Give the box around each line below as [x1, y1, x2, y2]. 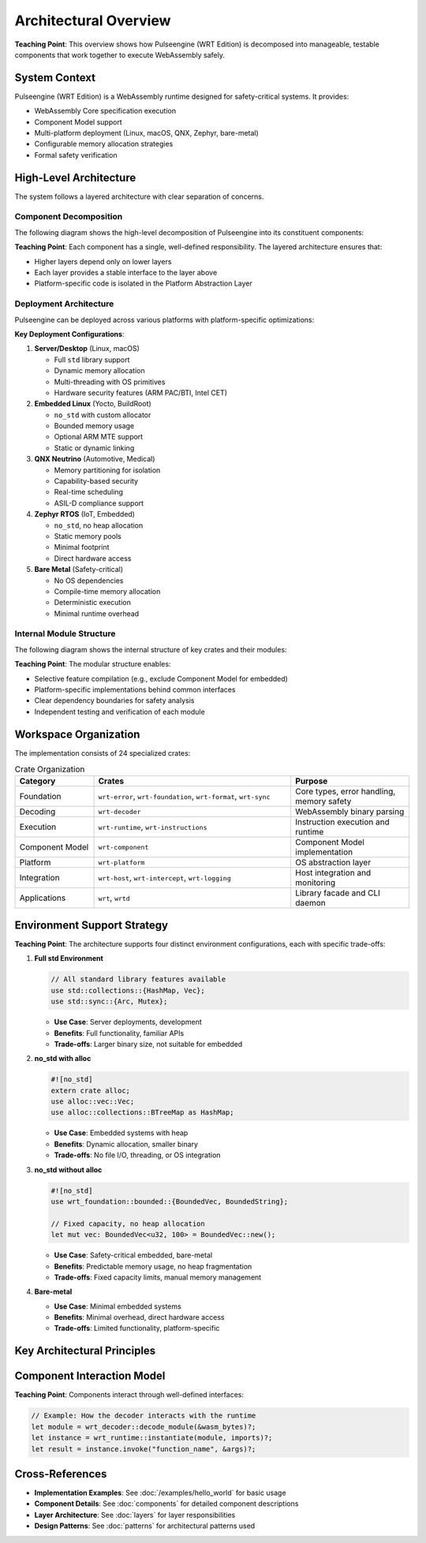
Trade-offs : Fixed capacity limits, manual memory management [54, 1272, 262, 1282]
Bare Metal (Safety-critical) [34, 565, 124, 574]
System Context [14, 71, 96, 84]
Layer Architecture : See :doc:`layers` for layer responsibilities [34, 1510, 236, 1519]
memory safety [295, 796, 352, 807]
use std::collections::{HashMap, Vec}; [50, 986, 205, 995]
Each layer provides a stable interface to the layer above [34, 268, 218, 278]
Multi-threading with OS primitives [54, 377, 166, 387]
